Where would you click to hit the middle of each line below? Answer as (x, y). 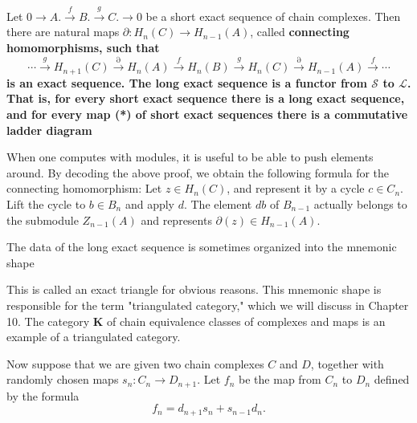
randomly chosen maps (63, 379)
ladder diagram (49, 130)
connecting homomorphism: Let (84, 188)
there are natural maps (63, 32)
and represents (176, 220)
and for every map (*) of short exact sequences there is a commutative (207, 114)
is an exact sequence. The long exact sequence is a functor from (187, 82)
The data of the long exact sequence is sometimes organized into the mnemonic (202, 247)
